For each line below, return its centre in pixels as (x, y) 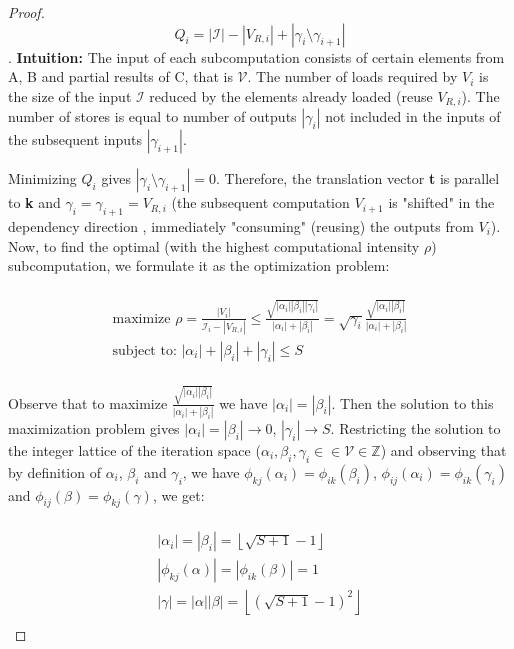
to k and (34, 202)
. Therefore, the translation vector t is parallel (358, 178)
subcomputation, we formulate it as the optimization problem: (199, 265)
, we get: (178, 494)
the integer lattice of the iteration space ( (134, 449)
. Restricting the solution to (415, 427)
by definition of (54, 471)
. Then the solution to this (412, 402)
